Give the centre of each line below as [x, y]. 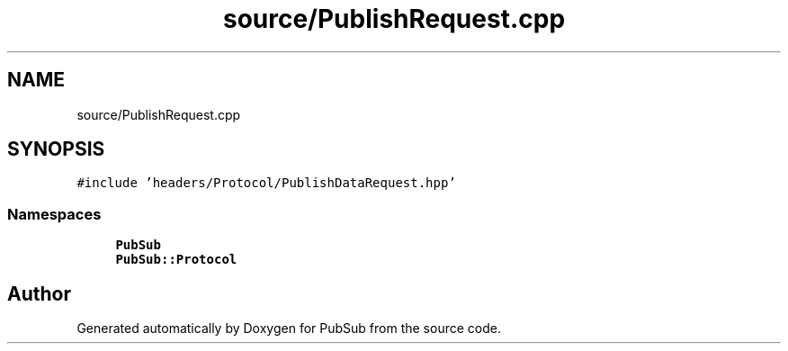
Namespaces [54, 214]
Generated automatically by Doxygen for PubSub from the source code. [289, 328]
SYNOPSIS [56, 149]
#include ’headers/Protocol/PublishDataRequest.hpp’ [266, 183]
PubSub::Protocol [176, 260]
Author [39, 293]
